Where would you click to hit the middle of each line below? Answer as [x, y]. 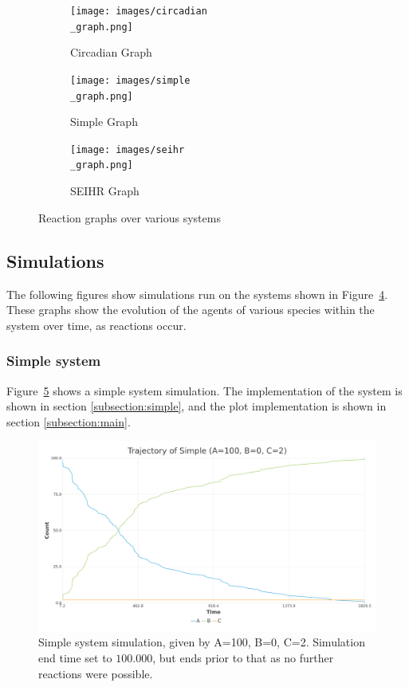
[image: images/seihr [128, 149]
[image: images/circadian [139, 11]
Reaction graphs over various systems [130, 217]
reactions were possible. [96, 673]
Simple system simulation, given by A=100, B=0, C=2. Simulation [202, 642]
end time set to [75, 657]
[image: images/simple [130, 80]
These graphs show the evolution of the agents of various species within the [191, 310]
